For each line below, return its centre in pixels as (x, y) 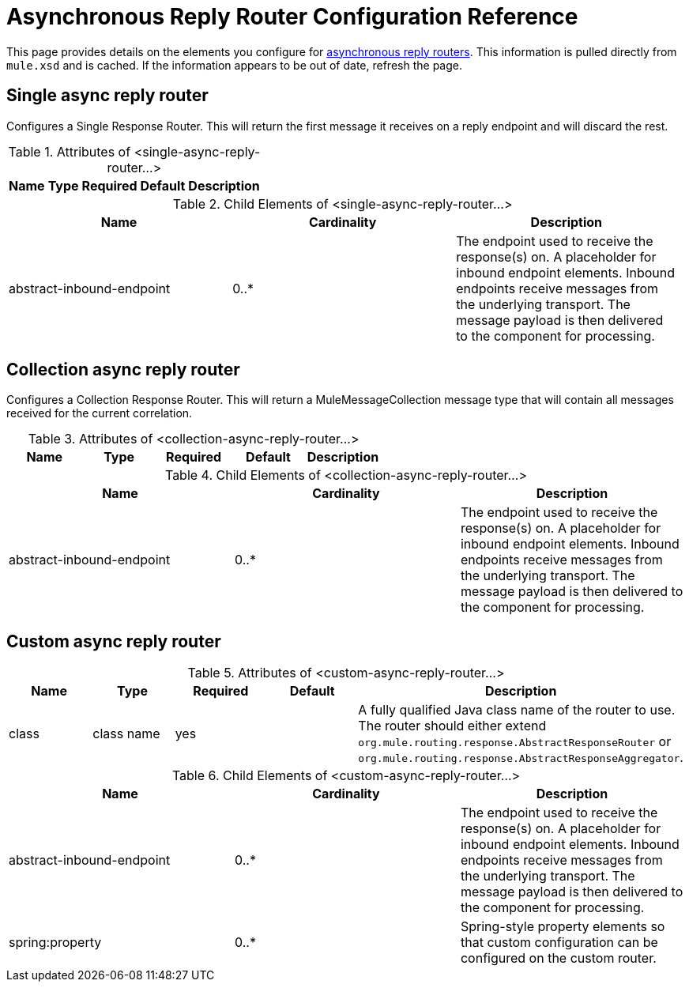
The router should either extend (452, 726)
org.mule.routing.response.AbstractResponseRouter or (515, 742)
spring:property (55, 943)
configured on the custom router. (558, 958)
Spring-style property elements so (563, 927)
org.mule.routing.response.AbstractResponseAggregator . (521, 758)
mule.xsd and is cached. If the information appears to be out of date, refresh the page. (234, 65)
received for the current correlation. (100, 413)
